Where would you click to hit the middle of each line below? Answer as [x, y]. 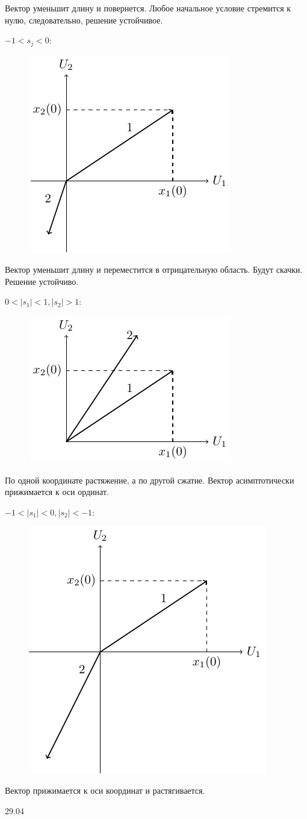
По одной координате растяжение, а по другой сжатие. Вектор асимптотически [150, 480]
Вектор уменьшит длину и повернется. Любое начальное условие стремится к [148, 8]
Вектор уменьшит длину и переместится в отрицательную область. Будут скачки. [154, 269]
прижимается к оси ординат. [57, 492]
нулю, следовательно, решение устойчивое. [84, 20]
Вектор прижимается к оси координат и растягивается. [105, 790]
